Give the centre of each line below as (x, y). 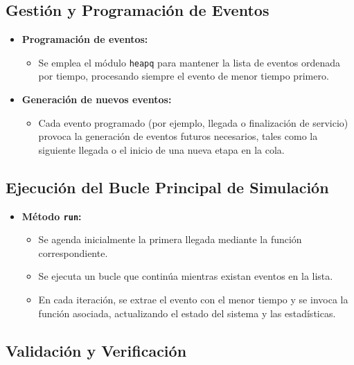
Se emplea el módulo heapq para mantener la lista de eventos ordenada (189, 62)
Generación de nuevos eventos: (97, 99)
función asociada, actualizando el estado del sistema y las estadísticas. (187, 313)
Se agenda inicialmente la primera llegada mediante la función (170, 239)
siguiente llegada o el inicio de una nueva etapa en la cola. (161, 149)
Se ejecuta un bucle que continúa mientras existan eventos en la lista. (186, 276)
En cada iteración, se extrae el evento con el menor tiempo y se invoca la (193, 300)
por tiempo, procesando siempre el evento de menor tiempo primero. (184, 76)
